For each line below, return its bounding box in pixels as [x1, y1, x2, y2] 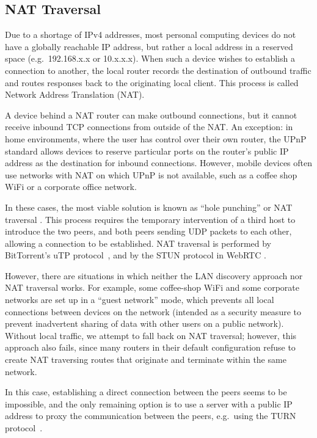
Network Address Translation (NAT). [5, 88, 145, 101]
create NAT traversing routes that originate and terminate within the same [5, 353, 286, 366]
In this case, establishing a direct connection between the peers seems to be [5, 385, 287, 398]
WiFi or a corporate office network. [5, 180, 137, 193]
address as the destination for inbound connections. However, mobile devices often [5, 156, 313, 169]
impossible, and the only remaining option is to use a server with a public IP [5, 397, 293, 410]
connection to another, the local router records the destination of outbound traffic [5, 64, 312, 76]
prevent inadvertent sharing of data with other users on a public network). [5, 317, 284, 330]
